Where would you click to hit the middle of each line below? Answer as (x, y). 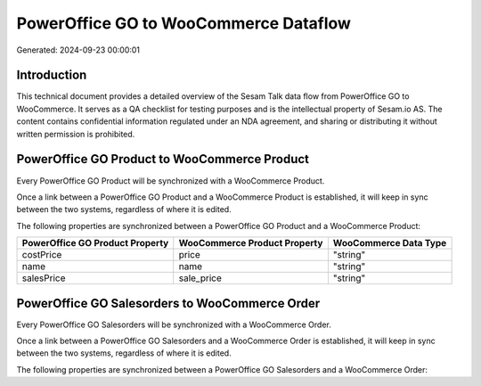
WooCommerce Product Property (251, 243)
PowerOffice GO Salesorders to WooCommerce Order (168, 303)
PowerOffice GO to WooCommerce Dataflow (184, 23)
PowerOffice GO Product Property (95, 243)
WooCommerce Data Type (390, 243)
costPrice (42, 255)
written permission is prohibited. (76, 134)
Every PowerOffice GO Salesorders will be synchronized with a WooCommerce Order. (174, 324)
